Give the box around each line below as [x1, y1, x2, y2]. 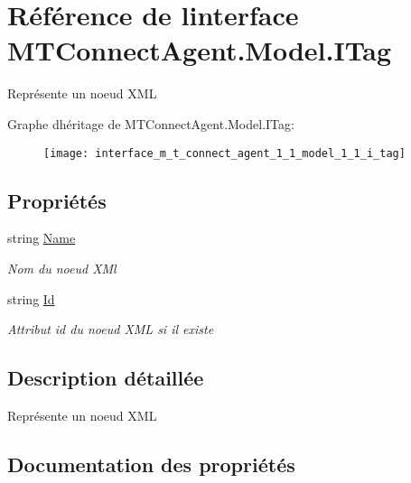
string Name [7, 228, 76, 247]
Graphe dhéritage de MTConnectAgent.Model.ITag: [7, 114, 294, 133]
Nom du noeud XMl [7, 258, 117, 277]
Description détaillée [7, 364, 204, 392]
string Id [7, 289, 55, 308]
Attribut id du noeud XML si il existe [7, 320, 214, 339]
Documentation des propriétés [7, 450, 295, 478]
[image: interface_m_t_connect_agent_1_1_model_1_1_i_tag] [43, 146, 406, 160]
